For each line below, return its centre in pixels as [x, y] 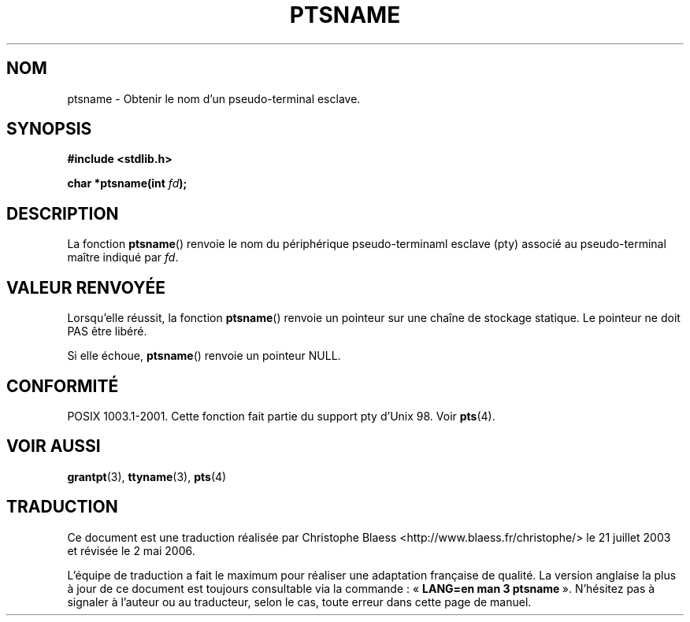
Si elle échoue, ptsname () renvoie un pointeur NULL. [204, 356]
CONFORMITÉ [63, 386]
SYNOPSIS [49, 129]
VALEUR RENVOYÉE [86, 287]
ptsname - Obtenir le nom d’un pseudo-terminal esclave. [214, 98]
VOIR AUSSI [54, 446]
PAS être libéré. [107, 331]
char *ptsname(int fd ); [127, 183]
